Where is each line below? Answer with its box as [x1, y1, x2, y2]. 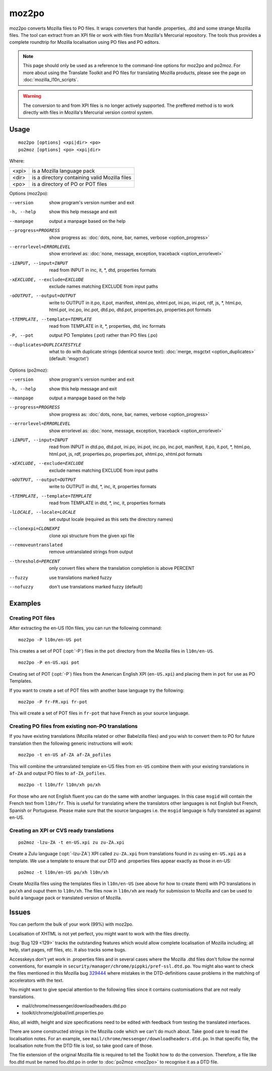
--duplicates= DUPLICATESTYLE [9, 342, 82, 347]
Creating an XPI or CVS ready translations [9, 827, 114, 834]
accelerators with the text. [9, 977, 64, 983]
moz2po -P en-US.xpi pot [18, 660, 80, 666]
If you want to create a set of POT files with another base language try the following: [9, 687, 184, 693]
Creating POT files [9, 614, 55, 621]
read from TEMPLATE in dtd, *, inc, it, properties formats [49, 500, 166, 506]
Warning [23, 93, 41, 99]
